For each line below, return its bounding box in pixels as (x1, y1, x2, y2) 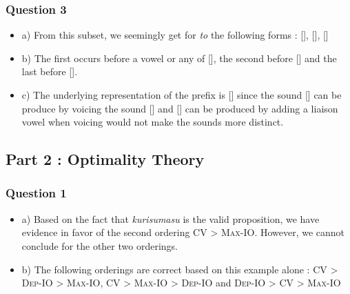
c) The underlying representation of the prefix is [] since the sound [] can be (21, 88, 342, 101)
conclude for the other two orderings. (21, 238, 178, 253)
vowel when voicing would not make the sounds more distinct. (21, 115, 284, 129)
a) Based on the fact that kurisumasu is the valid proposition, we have (21, 211, 320, 226)
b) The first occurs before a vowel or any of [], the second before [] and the (21, 50, 337, 65)
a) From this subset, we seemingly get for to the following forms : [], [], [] (21, 28, 329, 42)
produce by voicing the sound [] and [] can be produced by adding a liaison (21, 101, 338, 115)
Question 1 (6, 184, 67, 202)
